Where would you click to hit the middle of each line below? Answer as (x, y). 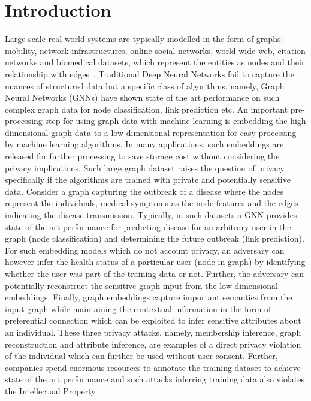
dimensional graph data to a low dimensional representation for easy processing (151, 132)
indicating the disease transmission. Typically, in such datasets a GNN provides (151, 215)
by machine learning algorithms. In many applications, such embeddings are (144, 144)
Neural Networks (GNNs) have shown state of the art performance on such (142, 97)
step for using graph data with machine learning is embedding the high (176, 121)
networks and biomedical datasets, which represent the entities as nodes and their (155, 62)
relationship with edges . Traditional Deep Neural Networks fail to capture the (150, 73)
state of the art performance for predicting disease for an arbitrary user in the (148, 226)
